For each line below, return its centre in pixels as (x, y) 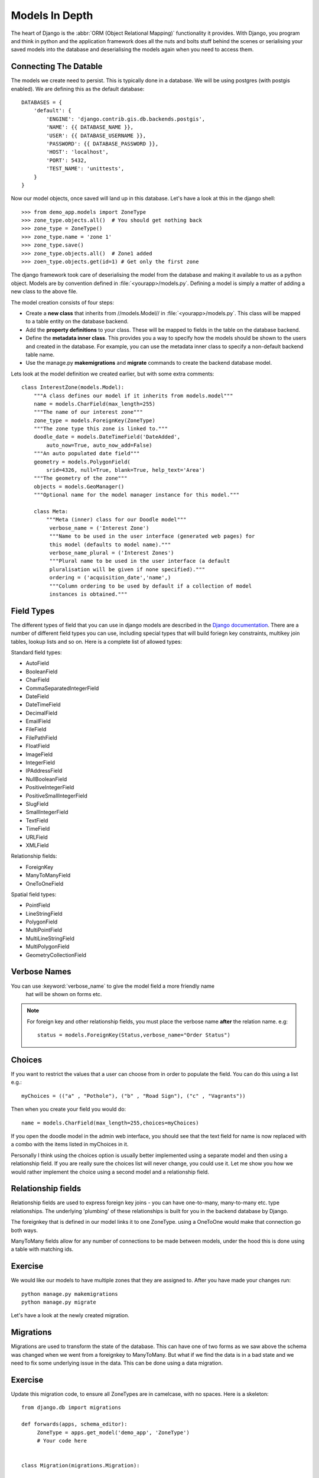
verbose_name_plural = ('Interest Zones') (112, 552)
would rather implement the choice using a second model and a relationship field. (110, 1172)
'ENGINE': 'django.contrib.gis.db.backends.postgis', (126, 119)
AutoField (38, 663)
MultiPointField (44, 930)
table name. (40, 354)
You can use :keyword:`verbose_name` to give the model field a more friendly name (113, 986)
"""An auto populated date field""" (87, 453)
